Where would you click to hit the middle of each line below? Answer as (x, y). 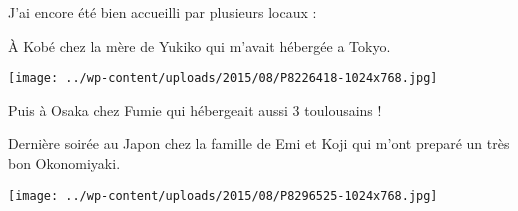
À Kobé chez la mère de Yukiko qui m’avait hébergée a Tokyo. (199, 45)
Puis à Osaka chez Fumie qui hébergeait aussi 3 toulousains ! (195, 109)
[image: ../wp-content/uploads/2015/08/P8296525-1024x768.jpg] (223, 195)
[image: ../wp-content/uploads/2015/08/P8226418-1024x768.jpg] (223, 78)
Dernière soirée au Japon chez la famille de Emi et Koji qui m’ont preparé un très (259, 143)
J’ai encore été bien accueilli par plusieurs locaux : (162, 12)
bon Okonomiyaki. (64, 163)
